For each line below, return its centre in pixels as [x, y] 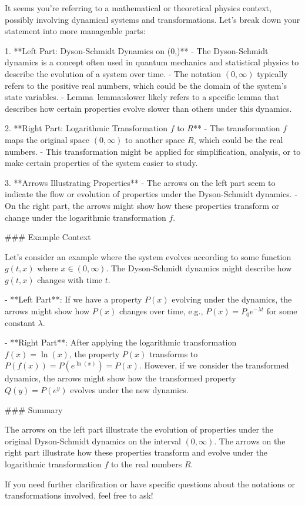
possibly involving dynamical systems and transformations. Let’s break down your [152, 19]
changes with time [70, 279]
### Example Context [48, 237]
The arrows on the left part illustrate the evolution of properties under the [139, 429]
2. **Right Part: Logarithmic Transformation [86, 128]
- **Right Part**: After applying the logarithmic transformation [121, 342]
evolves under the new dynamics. [129, 390]
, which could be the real [238, 139]
